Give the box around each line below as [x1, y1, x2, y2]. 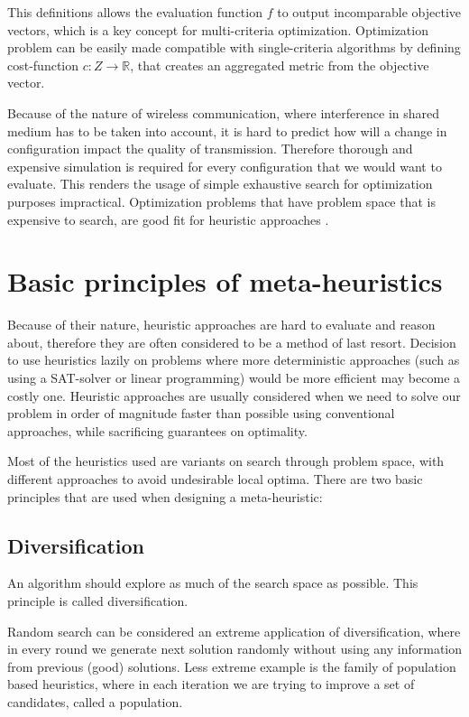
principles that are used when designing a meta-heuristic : [7, 487, 323, 506]
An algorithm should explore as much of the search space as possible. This [7, 573, 418, 592]
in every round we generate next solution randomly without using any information [7, 639, 463, 658]
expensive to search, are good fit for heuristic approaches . [7, 210, 329, 228]
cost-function [7, 55, 79, 74]
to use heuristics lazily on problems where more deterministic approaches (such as [7, 350, 460, 369]
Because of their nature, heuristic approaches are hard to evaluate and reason [7, 315, 436, 334]
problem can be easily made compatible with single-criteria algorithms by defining [7, 38, 461, 57]
